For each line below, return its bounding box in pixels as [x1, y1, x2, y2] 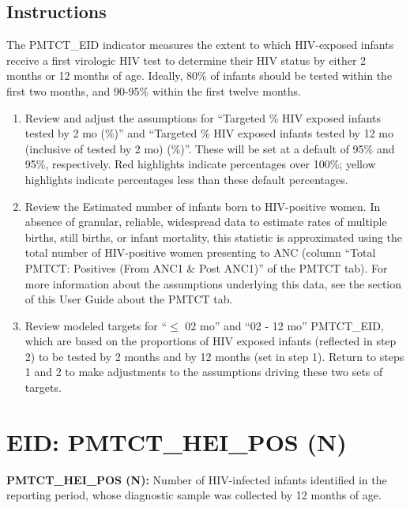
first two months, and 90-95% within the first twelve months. [6, 82, 301, 99]
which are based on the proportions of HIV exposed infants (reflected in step [24, 333, 397, 349]
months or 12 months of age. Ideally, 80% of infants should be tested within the [6, 67, 393, 84]
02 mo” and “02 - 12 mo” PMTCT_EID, [185, 317, 384, 333]
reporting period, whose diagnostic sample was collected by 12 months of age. [6, 487, 382, 503]
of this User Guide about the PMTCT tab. [24, 291, 233, 307]
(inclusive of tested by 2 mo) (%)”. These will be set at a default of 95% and [24, 140, 395, 156]
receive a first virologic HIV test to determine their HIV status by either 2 [6, 51, 367, 68]
